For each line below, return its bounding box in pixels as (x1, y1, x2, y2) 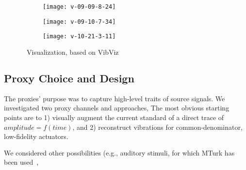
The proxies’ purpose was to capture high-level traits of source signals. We (4, 93, 225, 103)
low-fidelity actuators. (4, 131, 68, 141)
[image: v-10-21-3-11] (43, 33, 116, 40)
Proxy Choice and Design (4, 70, 134, 85)
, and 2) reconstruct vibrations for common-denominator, (72, 122, 243, 132)
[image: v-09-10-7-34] (43, 18, 116, 25)
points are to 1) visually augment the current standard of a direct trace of (4, 112, 224, 122)
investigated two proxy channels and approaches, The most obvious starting (4, 103, 230, 113)
